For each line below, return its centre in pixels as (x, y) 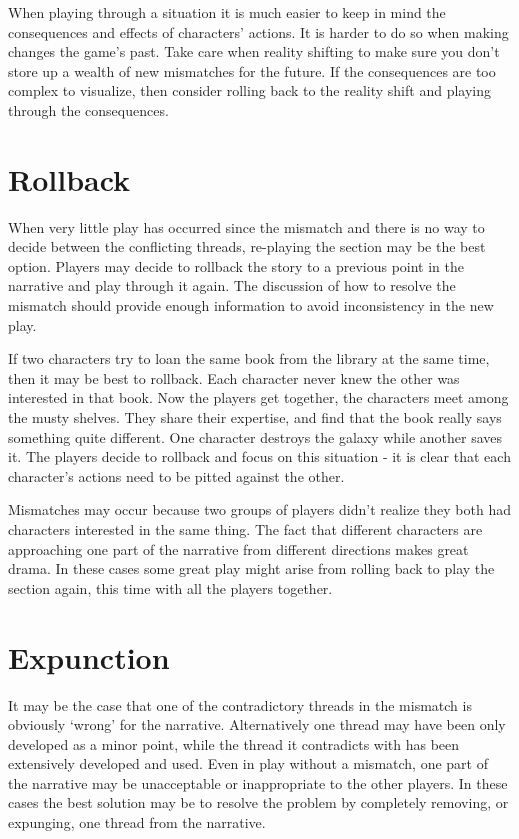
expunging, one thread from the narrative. (137, 822)
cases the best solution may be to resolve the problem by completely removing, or (258, 802)
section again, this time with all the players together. (170, 587)
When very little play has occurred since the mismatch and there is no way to (246, 226)
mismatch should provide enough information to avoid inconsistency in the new (251, 305)
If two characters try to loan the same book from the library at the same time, (249, 358)
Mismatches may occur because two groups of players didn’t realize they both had (259, 509)
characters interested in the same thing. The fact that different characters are (245, 529)
